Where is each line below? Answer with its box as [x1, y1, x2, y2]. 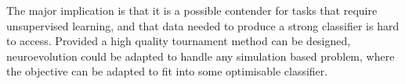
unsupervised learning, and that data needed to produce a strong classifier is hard [6, 17, 400, 33]
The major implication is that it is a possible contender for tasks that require [6, 2, 378, 18]
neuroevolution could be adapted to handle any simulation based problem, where [6, 47, 395, 64]
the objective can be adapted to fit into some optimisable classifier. [6, 63, 328, 79]
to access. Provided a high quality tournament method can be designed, [6, 33, 351, 49]
